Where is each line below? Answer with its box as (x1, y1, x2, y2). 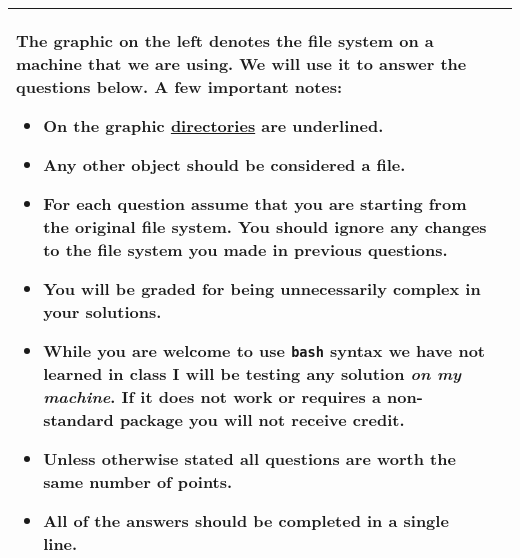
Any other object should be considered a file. (43, 153, 406, 176)
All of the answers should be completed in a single (43, 509, 449, 532)
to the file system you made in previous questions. (43, 238, 448, 261)
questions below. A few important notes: (16, 75, 343, 98)
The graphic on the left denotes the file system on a (16, 29, 434, 52)
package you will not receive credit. (119, 408, 405, 431)
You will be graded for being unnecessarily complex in (43, 277, 481, 300)
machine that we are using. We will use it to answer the (16, 52, 467, 75)
